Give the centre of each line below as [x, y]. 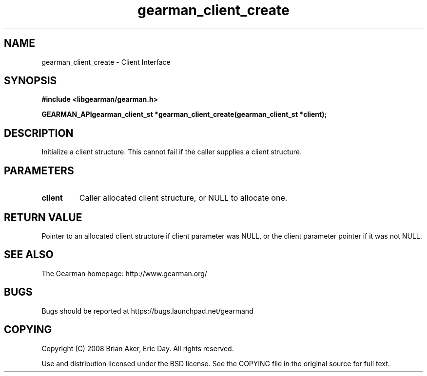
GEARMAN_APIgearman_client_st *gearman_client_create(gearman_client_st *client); [184, 114]
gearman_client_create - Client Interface [106, 62]
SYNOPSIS [30, 81]
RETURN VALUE [43, 217]
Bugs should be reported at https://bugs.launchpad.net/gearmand [147, 311]
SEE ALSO [29, 255]
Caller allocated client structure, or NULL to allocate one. [183, 198]
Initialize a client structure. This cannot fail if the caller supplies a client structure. [172, 152]
